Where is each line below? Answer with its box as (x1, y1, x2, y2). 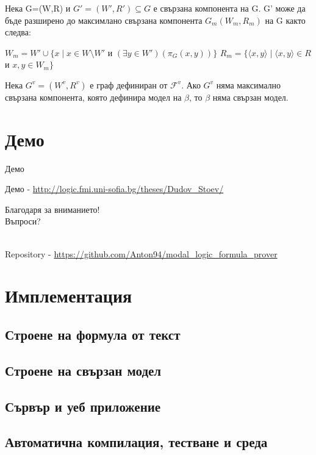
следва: (5, 26, 31, 38)
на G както (265, 13, 306, 26)
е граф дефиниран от (90, 78, 168, 91)
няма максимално (216, 78, 281, 91)
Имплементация (5, 283, 132, 308)
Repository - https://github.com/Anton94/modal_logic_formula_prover (5, 247, 278, 260)
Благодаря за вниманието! (5, 202, 100, 215)
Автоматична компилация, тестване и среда (5, 432, 268, 451)
